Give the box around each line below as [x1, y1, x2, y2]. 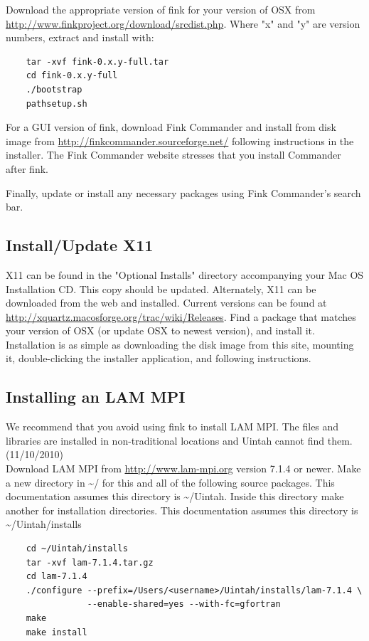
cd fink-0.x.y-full [26, 70, 118, 81]
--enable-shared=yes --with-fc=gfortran [87, 599, 281, 610]
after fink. [6, 161, 48, 176]
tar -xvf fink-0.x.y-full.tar [26, 56, 169, 67]
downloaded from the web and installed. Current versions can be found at [6, 295, 327, 310]
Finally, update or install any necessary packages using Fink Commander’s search [6, 185, 361, 200]
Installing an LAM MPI [6, 386, 186, 408]
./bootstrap [26, 84, 82, 95]
